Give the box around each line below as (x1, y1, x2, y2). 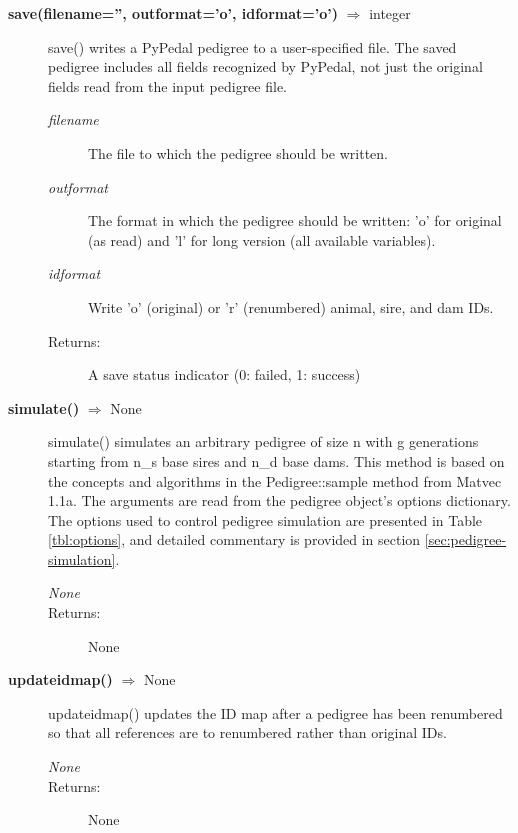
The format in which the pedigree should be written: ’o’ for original (88, 210, 502, 231)
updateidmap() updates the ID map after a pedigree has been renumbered (48, 702, 503, 723)
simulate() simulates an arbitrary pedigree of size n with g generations (48, 431, 479, 452)
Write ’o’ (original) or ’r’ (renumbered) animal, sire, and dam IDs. (88, 296, 494, 317)
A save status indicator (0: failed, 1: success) (88, 364, 361, 385)
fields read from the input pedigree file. (48, 75, 287, 96)
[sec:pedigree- (424, 529, 507, 550)
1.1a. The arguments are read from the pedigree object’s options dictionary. (48, 490, 511, 511)
